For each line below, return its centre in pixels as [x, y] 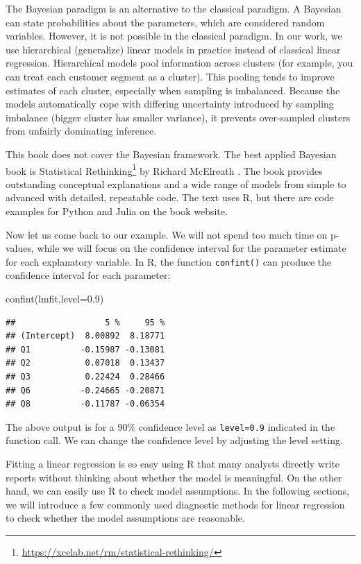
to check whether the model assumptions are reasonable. [125, 518]
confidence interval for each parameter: [88, 275]
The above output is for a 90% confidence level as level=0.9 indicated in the [170, 426]
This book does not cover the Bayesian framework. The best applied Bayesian [171, 154]
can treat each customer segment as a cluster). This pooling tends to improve [170, 76]
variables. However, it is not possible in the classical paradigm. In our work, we [174, 36]
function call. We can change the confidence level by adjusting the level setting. [174, 440]
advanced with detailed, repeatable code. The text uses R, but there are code [170, 197]
